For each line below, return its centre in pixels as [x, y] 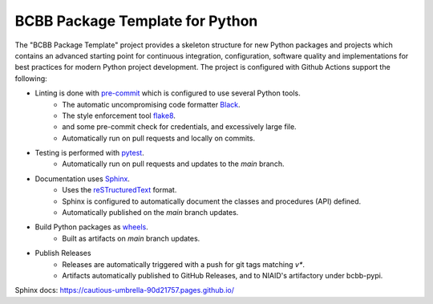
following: [31, 78]
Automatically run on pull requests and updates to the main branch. [173, 164]
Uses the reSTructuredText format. [119, 190]
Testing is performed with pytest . [89, 153]
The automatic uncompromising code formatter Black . [151, 104]
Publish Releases [63, 253]
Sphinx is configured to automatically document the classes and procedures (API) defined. [212, 201]
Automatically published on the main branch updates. [150, 213]
